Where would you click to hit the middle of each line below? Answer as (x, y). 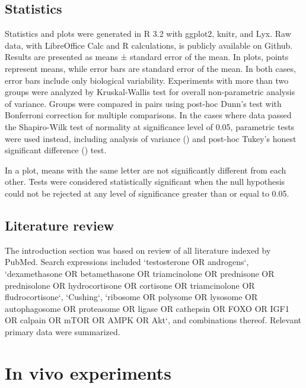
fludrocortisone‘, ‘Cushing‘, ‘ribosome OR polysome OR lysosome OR (131, 297)
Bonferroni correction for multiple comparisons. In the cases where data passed (148, 115)
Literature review (60, 225)
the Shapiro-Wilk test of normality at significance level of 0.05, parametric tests (150, 126)
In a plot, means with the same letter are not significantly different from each (146, 170)
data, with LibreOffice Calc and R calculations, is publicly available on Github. (149, 45)
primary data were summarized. (63, 331)
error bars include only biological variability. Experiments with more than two (147, 80)
